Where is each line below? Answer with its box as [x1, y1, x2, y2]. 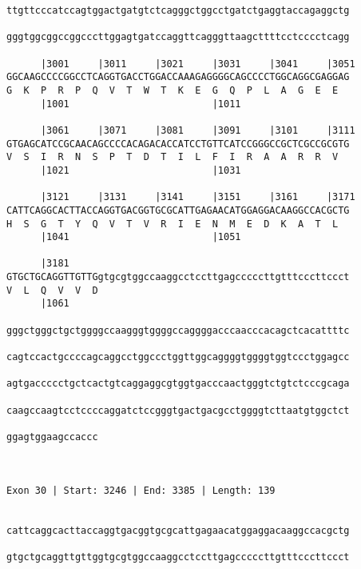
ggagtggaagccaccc [6, 431, 98, 443]
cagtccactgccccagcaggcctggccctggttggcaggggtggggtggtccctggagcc [6, 351, 350, 363]
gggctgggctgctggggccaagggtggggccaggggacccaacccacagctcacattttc [6, 324, 350, 336]
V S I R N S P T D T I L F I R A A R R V [6, 151, 339, 163]
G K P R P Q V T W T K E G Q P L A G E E [6, 84, 339, 96]
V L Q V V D [6, 284, 98, 296]
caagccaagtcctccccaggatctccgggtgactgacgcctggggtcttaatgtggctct [6, 404, 350, 416]
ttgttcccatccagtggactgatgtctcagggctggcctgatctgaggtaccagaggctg [6, 5, 350, 16]
